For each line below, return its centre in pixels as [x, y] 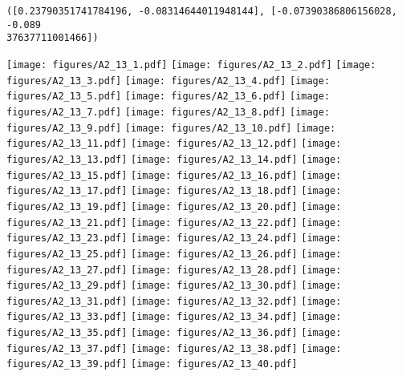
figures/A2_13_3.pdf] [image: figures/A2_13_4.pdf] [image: [169, 81]
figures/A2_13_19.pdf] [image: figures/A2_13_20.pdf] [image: [174, 206]
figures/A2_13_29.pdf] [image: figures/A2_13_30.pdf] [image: [174, 286]
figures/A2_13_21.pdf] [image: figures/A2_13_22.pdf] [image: [174, 222]
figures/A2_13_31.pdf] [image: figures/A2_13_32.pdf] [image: [174, 301]
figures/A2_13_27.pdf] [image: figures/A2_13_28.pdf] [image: [174, 270]
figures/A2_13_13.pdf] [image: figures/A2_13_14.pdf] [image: [174, 159]
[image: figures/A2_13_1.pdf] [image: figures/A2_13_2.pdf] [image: [191, 65]
